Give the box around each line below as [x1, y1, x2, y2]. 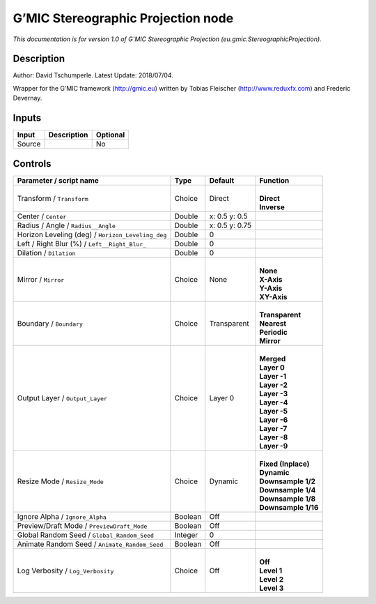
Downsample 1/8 [259, 494, 316, 504]
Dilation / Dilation [17, 248, 76, 257]
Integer [174, 530, 198, 540]
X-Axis [259, 274, 283, 284]
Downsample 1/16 [259, 502, 319, 512]
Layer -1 [259, 371, 287, 381]
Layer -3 [259, 388, 288, 398]
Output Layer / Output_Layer [17, 393, 108, 402]
